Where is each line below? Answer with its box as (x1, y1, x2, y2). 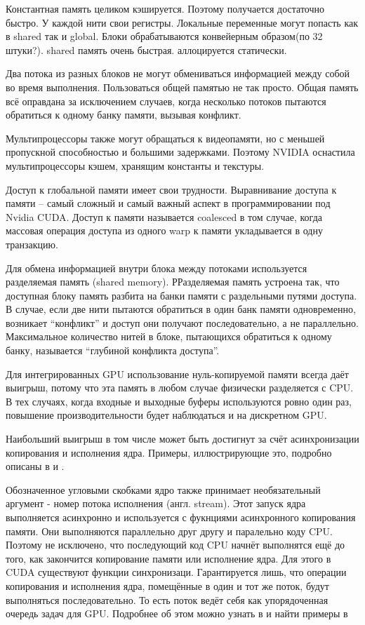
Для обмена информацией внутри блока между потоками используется (6, 260, 307, 275)
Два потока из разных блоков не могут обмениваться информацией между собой (6, 66, 350, 81)
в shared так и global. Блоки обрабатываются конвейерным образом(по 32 (6, 29, 323, 43)
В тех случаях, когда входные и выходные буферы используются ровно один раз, (6, 394, 352, 408)
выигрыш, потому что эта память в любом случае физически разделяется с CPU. (6, 380, 354, 395)
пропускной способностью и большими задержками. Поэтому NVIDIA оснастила (6, 145, 355, 159)
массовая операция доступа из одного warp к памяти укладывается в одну (6, 223, 323, 238)
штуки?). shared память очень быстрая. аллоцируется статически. (6, 42, 287, 57)
